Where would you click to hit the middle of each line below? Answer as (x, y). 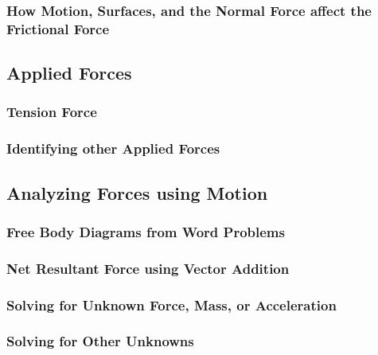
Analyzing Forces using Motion (137, 192)
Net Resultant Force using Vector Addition (148, 268)
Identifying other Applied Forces (113, 148)
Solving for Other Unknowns (100, 341)
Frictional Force (58, 28)
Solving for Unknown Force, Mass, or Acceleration (171, 304)
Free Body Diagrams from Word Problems (146, 231)
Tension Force (52, 112)
